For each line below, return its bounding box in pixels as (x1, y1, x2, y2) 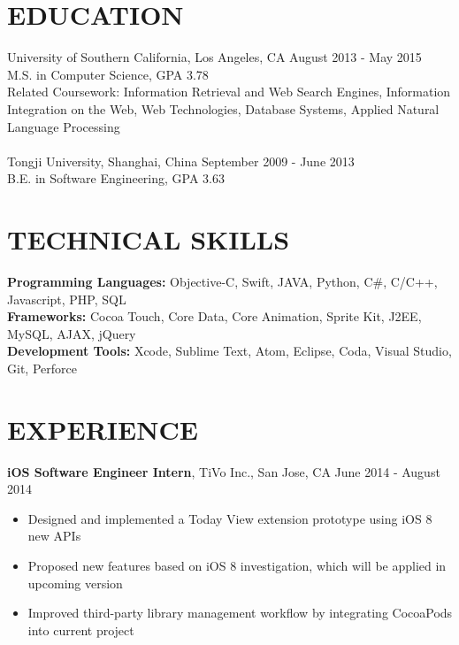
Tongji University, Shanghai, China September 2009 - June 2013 (7, 151, 355, 170)
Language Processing (7, 117, 120, 135)
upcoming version (27, 573, 123, 592)
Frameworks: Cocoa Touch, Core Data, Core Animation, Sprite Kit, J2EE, (7, 307, 422, 326)
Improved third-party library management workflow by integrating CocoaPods (27, 603, 453, 622)
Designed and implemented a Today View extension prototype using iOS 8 (27, 509, 432, 527)
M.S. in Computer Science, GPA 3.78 (7, 65, 209, 83)
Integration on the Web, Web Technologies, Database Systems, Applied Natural (7, 99, 440, 118)
